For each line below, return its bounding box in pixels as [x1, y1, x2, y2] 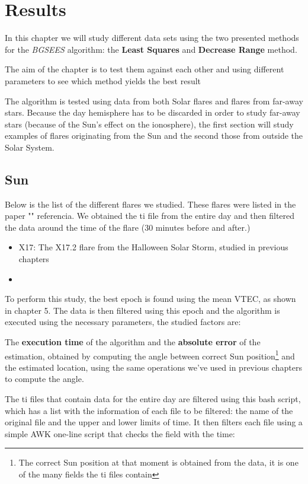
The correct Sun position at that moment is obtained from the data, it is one [18, 456, 299, 469]
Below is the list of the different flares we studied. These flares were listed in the [5, 198, 296, 210]
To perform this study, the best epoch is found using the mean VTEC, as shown [5, 292, 296, 305]
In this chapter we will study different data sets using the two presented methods [5, 31, 299, 44]
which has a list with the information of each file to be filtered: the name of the [5, 404, 293, 416]
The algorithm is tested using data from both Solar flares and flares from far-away [5, 94, 303, 107]
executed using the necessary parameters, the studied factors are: [5, 316, 241, 328]
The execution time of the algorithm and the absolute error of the [5, 336, 261, 348]
